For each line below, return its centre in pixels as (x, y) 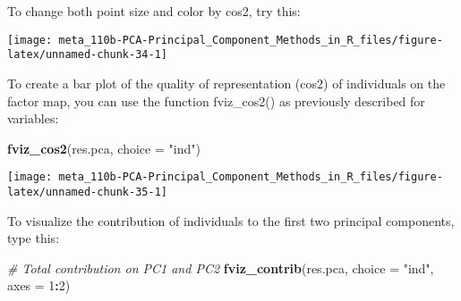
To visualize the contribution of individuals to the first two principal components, (231, 220)
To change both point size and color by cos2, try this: (154, 11)
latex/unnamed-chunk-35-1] (87, 192)
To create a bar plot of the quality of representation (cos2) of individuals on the (226, 83)
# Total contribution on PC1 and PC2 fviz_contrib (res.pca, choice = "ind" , (221, 268)
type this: (34, 238)
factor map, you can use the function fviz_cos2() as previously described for (216, 100)
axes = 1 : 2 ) (39, 285)
